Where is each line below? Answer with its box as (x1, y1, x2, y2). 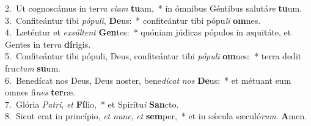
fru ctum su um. (5, 61, 60, 74)
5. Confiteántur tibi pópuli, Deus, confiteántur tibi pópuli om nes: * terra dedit (5, 50, 302, 62)
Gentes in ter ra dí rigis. (5, 37, 91, 50)
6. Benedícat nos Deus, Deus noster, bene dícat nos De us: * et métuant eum (5, 73, 291, 86)
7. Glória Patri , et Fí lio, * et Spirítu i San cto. (5, 97, 179, 110)
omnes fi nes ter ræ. (5, 86, 76, 98)
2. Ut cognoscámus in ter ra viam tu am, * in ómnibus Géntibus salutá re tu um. (5, 2, 302, 14)
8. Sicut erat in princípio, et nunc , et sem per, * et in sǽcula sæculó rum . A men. (5, 109, 307, 122)
